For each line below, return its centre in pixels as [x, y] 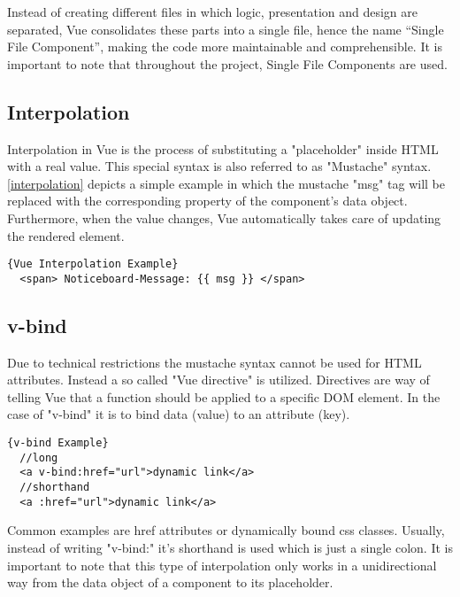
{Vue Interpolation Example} [93, 264]
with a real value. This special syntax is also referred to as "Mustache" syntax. [219, 166]
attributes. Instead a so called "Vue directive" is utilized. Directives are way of [218, 380]
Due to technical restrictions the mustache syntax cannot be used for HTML [215, 362]
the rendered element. [66, 235]
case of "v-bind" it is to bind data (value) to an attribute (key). [179, 414]
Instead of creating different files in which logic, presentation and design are [213, 12]
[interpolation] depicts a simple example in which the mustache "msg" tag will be [226, 183]
